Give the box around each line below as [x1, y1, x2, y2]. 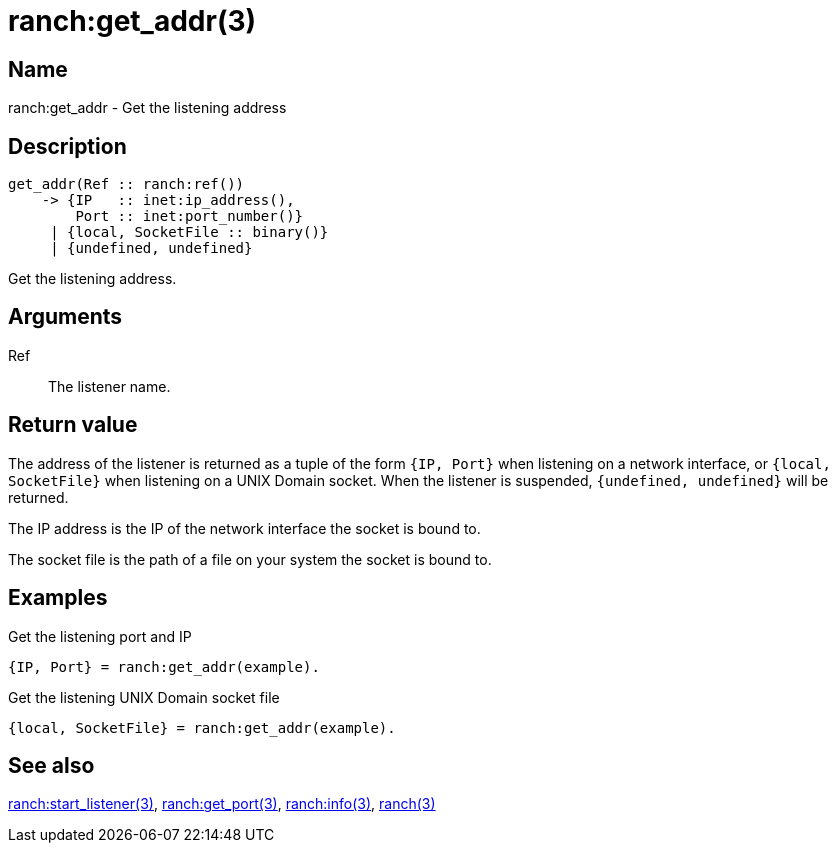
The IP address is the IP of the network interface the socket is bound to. [8, 519, 481, 537]
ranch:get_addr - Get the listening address [8, 99, 287, 117]
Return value [8, 412, 138, 438]
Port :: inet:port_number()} [75, 208, 304, 225]
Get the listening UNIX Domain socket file [8, 688, 280, 706]
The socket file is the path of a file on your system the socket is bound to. [8, 550, 492, 568]
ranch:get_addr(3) [8, 4, 257, 38]
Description [8, 133, 127, 159]
